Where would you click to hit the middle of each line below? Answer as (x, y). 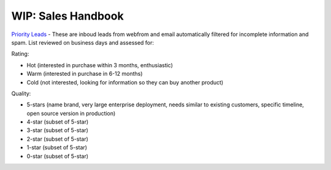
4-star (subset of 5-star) (58, 122)
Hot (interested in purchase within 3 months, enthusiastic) (100, 65)
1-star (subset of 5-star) (57, 147)
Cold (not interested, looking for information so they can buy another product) (125, 82)
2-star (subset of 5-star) (58, 139)
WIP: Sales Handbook (67, 16)
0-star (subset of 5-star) (58, 156)
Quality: (21, 93)
